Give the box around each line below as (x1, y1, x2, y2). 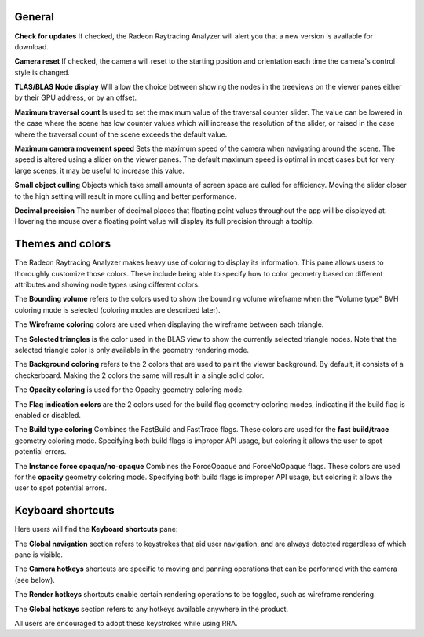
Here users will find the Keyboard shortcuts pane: (14, 525, 178, 534)
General (14, 10, 55, 24)
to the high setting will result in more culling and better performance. (14, 191, 237, 200)
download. (14, 42, 49, 51)
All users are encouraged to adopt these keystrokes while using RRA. (14, 618, 239, 628)
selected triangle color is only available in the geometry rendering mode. (14, 346, 250, 355)
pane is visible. (14, 550, 63, 559)
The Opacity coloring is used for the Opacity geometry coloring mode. (14, 385, 245, 394)
